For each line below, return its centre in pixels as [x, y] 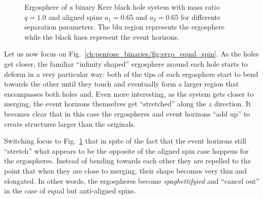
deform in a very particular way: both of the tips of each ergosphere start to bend [131, 74]
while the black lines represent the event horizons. [102, 36]
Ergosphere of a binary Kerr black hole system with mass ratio [122, 7]
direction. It [233, 104]
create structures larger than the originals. [70, 123]
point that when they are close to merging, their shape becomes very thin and [125, 170]
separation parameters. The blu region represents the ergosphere [124, 27]
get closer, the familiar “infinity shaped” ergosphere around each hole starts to [126, 63]
